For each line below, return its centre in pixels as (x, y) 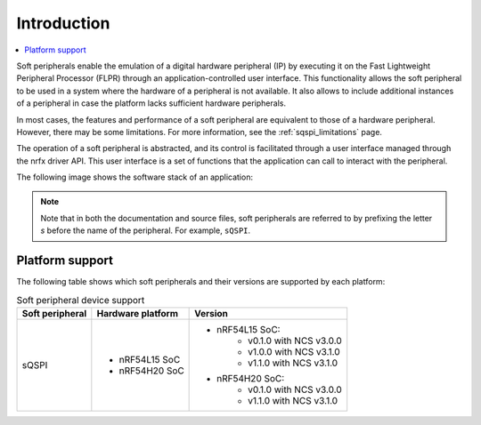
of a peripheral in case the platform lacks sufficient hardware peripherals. (151, 103)
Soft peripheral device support (81, 300)
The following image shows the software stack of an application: (135, 177)
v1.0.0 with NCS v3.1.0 (294, 351)
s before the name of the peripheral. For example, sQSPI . (146, 230)
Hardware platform (137, 313)
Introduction (63, 23)
